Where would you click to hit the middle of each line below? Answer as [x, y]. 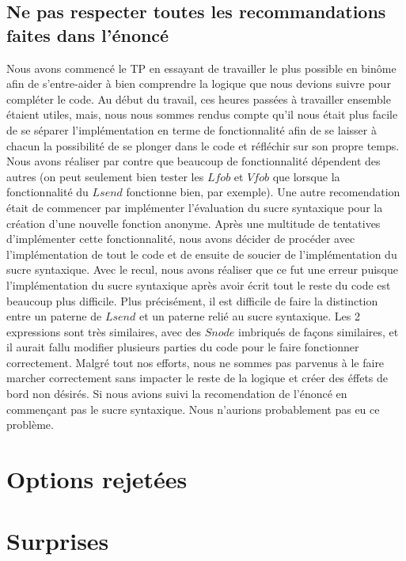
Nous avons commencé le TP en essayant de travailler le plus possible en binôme [201, 68]
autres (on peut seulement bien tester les [105, 176]
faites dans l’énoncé [88, 34]
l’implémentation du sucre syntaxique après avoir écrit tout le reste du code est [199, 284]
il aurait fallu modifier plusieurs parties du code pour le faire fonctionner [183, 347]
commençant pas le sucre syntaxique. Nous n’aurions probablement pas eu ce [193, 409]
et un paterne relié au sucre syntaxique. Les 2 [249, 316]
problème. [30, 425]
